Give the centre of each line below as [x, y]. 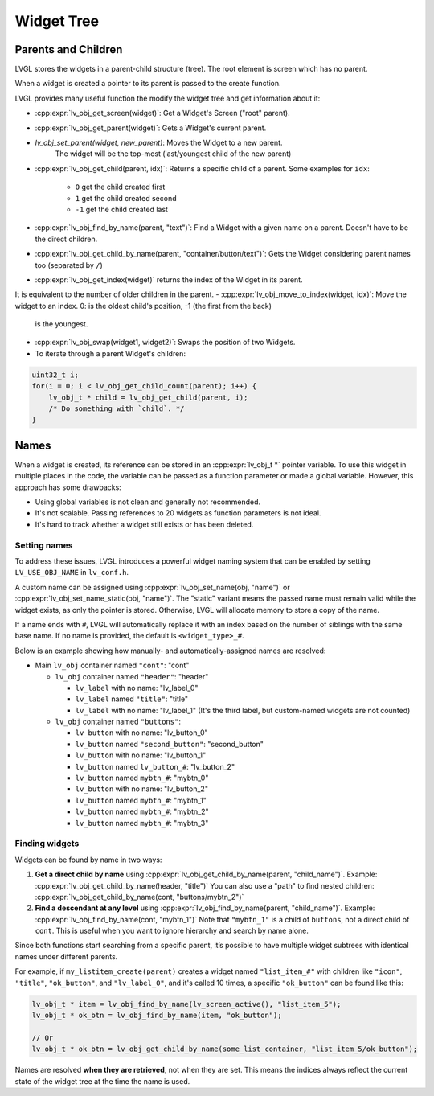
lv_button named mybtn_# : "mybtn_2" [142, 811]
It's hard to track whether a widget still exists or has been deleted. [144, 524]
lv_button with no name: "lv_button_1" [141, 755]
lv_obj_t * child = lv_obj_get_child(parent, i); [148, 397]
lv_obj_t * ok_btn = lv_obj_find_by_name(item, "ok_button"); [157, 1016]
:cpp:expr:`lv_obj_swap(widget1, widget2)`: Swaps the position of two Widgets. [165, 343]
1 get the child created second [126, 198]
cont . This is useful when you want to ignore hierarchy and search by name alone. [172, 931]
